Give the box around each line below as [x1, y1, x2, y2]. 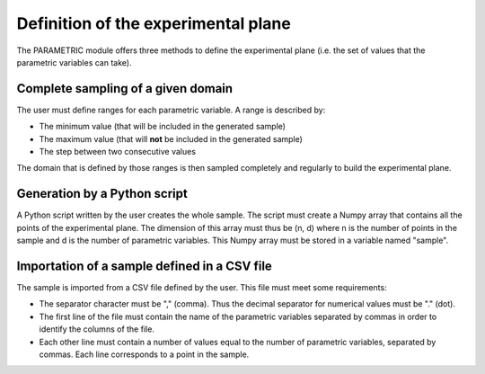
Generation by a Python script [16, 186, 188, 201]
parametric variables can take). [16, 57, 132, 67]
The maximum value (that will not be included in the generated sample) [39, 133, 303, 144]
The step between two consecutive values [39, 147, 197, 157]
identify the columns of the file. [39, 324, 154, 334]
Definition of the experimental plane [16, 13, 291, 33]
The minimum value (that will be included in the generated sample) [39, 121, 287, 132]
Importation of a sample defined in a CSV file [16, 258, 273, 273]
